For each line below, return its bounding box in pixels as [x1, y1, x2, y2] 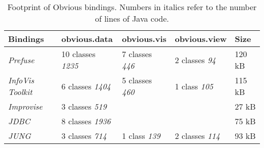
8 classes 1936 [61, 115, 111, 127]
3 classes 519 [61, 101, 107, 112]
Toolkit [8, 86, 32, 97]
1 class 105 [175, 80, 213, 92]
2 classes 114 [175, 130, 220, 141]
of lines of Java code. [95, 13, 169, 24]
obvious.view [175, 33, 227, 44]
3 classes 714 [61, 130, 107, 141]
